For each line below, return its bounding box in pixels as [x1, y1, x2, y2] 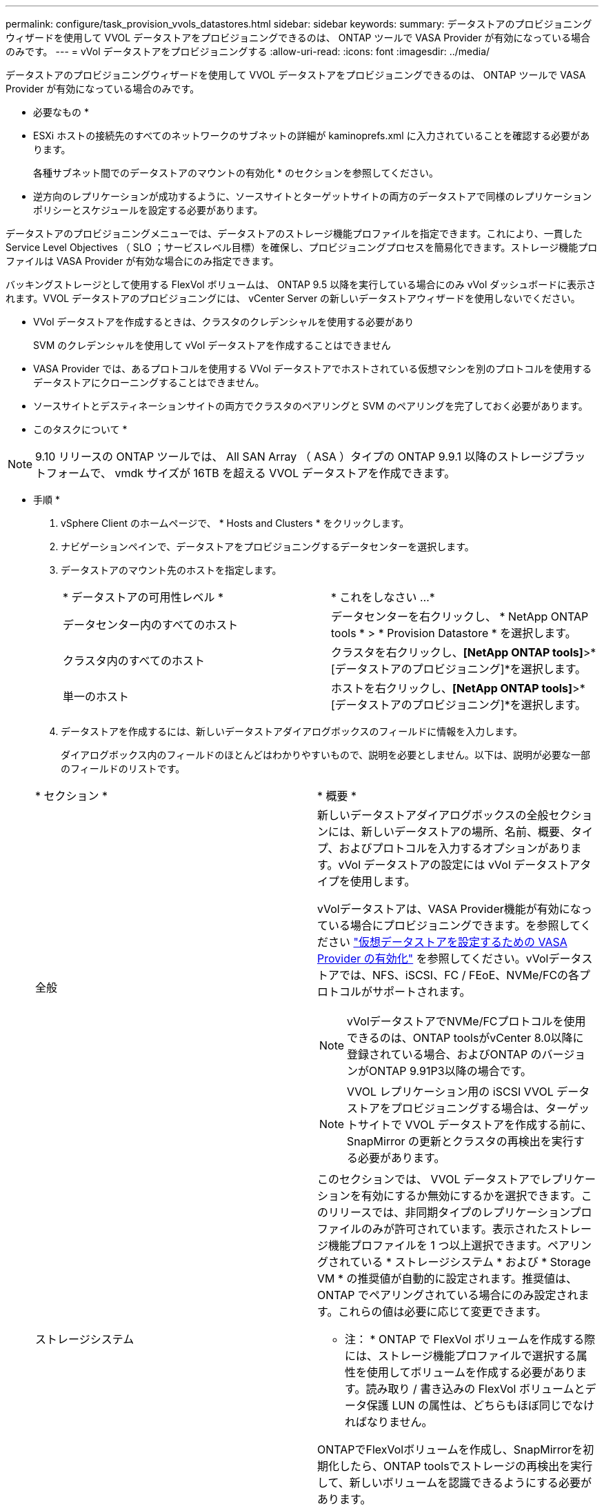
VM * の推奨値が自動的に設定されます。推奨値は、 [317, 1272, 577, 1285]
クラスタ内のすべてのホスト [63, 654, 205, 667]
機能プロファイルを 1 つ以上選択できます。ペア [328, 1238, 570, 1252]
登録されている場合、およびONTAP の [347, 1047, 542, 1061]
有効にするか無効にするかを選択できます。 [361, 1189, 581, 1203]
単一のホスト [63, 690, 130, 703]
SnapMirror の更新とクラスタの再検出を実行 [347, 1134, 574, 1148]
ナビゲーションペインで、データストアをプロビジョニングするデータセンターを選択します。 [61, 541, 474, 552]
